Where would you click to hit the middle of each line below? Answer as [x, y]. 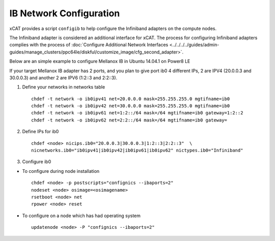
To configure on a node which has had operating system [81, 216]
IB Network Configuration [65, 13]
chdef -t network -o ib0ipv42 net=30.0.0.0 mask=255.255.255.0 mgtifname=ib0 [131, 106]
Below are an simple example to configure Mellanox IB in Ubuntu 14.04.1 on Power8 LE [100, 62]
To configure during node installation [61, 171]
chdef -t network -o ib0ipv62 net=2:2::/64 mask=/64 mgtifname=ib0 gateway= [129, 120]
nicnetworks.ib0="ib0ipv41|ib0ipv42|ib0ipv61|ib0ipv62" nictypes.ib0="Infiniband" [137, 150]
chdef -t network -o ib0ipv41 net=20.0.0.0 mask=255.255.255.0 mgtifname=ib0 [131, 99]
